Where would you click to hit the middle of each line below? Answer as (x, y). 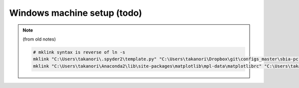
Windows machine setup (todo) (75, 13)
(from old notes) (39, 39)
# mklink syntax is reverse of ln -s (79, 52)
